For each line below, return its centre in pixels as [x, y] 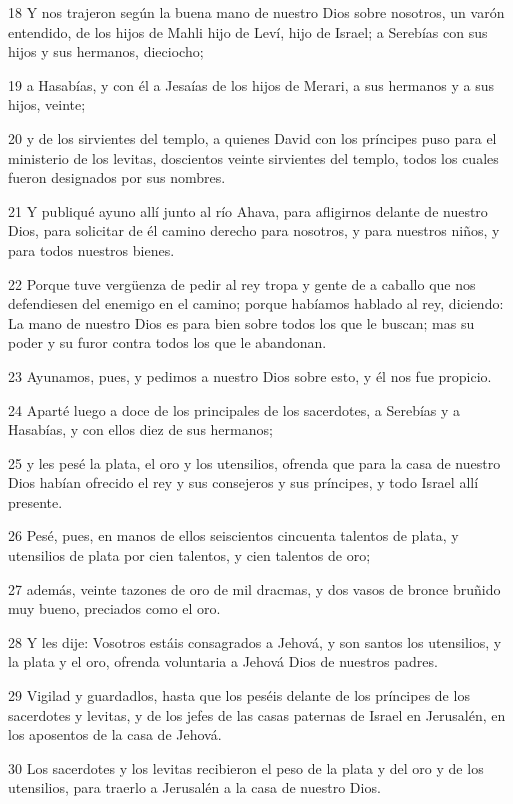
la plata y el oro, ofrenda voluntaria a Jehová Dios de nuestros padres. [223, 661]
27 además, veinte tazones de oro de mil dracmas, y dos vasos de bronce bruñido [254, 588]
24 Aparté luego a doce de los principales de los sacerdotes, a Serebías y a [234, 409]
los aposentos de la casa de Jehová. [115, 734]
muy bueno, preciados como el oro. [114, 608]
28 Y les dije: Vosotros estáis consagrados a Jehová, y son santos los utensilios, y [255, 641]
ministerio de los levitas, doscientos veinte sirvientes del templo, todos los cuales [253, 157]
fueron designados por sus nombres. [117, 177]
